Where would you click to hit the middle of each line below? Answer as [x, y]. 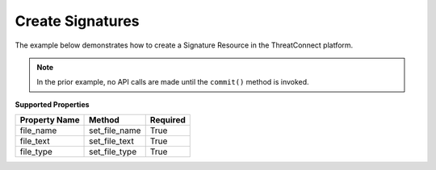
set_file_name [115, 131]
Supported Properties [52, 104]
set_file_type [113, 151]
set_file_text [112, 141]
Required [168, 120]
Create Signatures [77, 21]
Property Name [50, 120]
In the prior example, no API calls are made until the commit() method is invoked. [173, 82]
